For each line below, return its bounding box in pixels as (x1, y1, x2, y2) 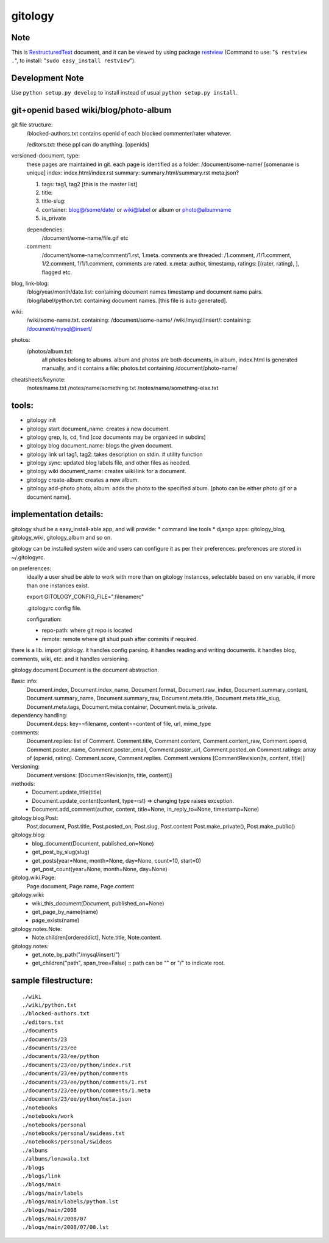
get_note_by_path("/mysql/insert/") (32, 951, 120, 958)
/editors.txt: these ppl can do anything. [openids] (26, 141, 149, 148)
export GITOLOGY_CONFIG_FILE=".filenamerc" (26, 593, 144, 601)
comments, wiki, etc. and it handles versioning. (11, 655, 129, 662)
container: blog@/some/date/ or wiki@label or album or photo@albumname (41, 206, 232, 213)
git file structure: (11, 121, 53, 128)
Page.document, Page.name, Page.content (26, 882, 134, 890)
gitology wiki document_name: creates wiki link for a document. (26, 468, 187, 475)
